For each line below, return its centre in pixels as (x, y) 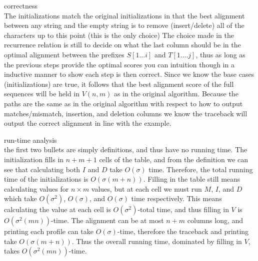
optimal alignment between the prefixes (64, 54)
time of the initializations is (46, 179)
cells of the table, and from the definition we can (174, 159)
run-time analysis (30, 139)
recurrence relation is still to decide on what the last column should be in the (122, 45)
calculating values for (36, 188)
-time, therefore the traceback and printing (183, 231)
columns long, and (215, 220)
